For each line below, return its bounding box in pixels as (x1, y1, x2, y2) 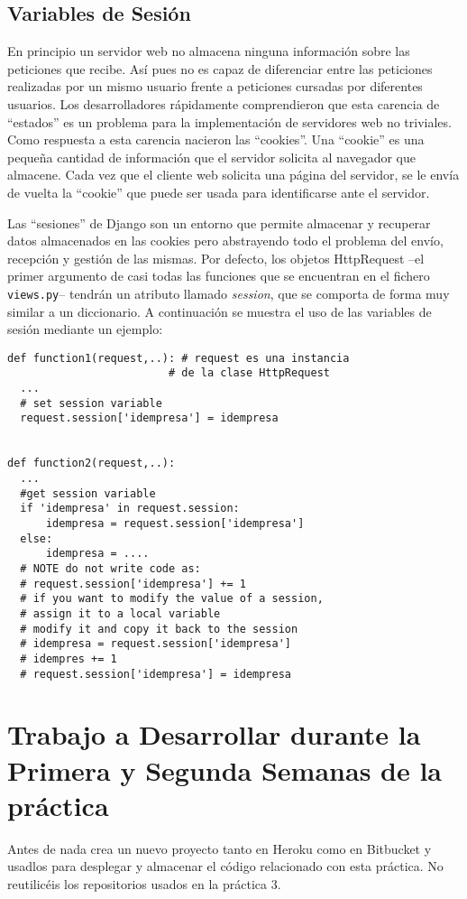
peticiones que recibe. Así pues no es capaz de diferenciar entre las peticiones (7, 59, 433, 78)
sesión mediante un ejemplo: (7, 320, 163, 338)
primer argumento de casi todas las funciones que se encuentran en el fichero (7, 266, 430, 285)
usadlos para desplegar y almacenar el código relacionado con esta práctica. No (7, 857, 444, 876)
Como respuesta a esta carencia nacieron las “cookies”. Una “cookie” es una (7, 130, 425, 149)
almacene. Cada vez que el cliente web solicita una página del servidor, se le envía (7, 165, 460, 184)
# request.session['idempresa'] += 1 (20, 577, 246, 590)
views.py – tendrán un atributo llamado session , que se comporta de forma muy (7, 283, 450, 302)
